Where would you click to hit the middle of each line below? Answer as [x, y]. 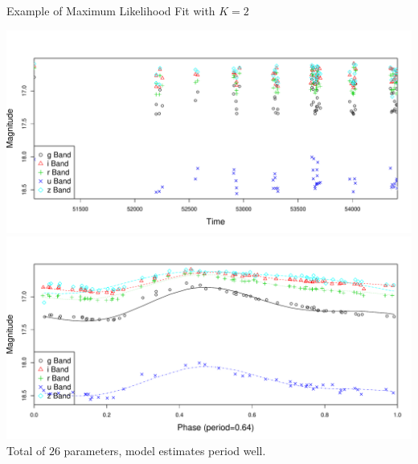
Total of [26, 450]
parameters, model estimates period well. [165, 450]
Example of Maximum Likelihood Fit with [111, 10]
